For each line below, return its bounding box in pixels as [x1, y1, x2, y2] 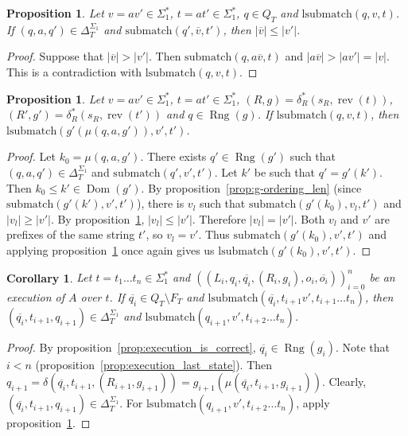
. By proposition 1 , [50, 210, 145, 227]
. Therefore [192, 210, 247, 227]
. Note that [335, 338, 390, 355]
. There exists [140, 148, 207, 165]
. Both [293, 210, 325, 227]
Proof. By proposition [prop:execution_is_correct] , [6, 338, 256, 355]
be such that [254, 163, 316, 180]
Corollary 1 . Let [6, 269, 92, 286]
